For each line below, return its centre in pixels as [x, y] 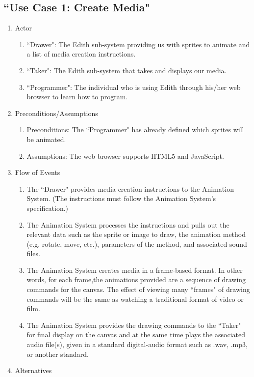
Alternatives [33, 370]
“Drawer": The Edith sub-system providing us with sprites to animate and [138, 44]
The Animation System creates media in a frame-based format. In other [135, 270]
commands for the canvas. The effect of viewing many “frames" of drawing [138, 289]
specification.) [48, 208]
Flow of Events [38, 172]
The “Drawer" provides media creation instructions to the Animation [130, 188]
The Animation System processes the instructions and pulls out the [128, 224]
